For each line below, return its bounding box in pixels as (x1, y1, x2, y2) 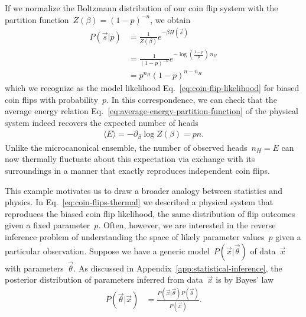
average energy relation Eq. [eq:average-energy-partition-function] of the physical (5, 105, 298, 117)
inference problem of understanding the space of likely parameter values (5, 230, 265, 242)
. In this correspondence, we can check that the (106, 93, 277, 105)
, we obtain (150, 13, 191, 25)
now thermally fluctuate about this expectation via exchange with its (5, 153, 255, 165)
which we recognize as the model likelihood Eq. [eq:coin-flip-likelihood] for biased (5, 81, 300, 93)
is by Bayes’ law (216, 273, 274, 286)
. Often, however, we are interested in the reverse (98, 219, 276, 231)
